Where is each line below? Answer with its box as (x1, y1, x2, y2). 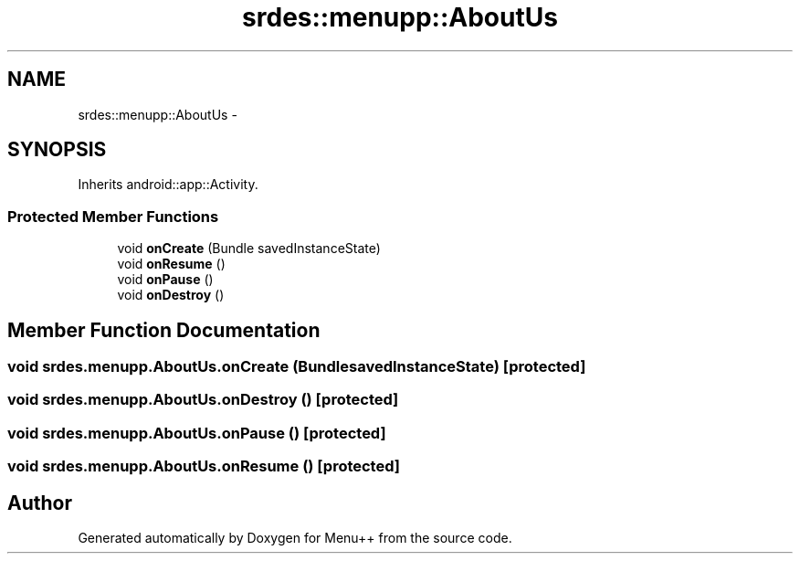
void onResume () (117, 256, 226, 272)
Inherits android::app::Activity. (78, 176, 258, 193)
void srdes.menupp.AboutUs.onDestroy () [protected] (7, 390, 399, 409)
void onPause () (117, 271, 214, 288)
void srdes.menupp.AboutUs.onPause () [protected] (7, 423, 386, 442)
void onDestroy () (117, 287, 225, 303)
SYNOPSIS (7, 138, 107, 162)
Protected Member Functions (7, 206, 219, 226)
